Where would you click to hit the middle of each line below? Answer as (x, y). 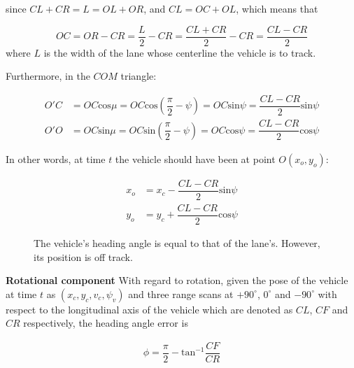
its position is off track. (83, 256)
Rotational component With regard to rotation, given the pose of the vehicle (177, 280)
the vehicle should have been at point (195, 158)
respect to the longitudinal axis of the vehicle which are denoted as (149, 309)
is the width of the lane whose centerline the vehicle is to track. (180, 52)
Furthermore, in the (48, 76)
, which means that (277, 8)
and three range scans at (181, 293)
